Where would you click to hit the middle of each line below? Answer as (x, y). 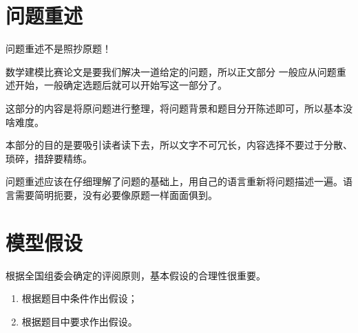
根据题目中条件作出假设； (80, 298)
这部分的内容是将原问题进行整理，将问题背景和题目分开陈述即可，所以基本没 (179, 108)
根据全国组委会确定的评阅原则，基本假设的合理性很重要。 (136, 275)
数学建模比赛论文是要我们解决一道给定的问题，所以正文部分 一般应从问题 (171, 71)
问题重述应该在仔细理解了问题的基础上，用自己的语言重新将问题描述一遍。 (174, 181)
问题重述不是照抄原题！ (59, 49)
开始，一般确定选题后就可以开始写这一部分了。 (121, 85)
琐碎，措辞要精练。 (49, 158)
